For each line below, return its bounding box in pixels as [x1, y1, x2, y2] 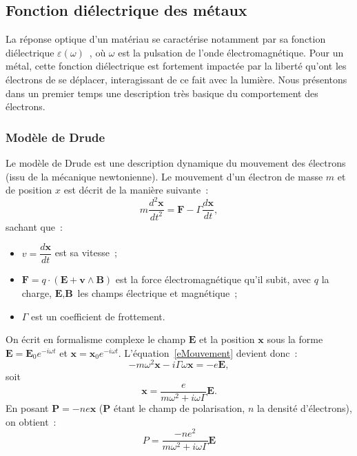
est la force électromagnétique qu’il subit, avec [115, 272, 312, 287]
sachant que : [6, 219, 63, 234]
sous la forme [267, 332, 323, 346]
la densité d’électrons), [257, 401, 352, 415]
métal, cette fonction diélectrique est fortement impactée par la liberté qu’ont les [6, 59, 347, 73]
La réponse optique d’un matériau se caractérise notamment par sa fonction [6, 32, 326, 46]
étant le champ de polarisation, [113, 401, 245, 415]
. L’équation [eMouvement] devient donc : [118, 345, 298, 360]
